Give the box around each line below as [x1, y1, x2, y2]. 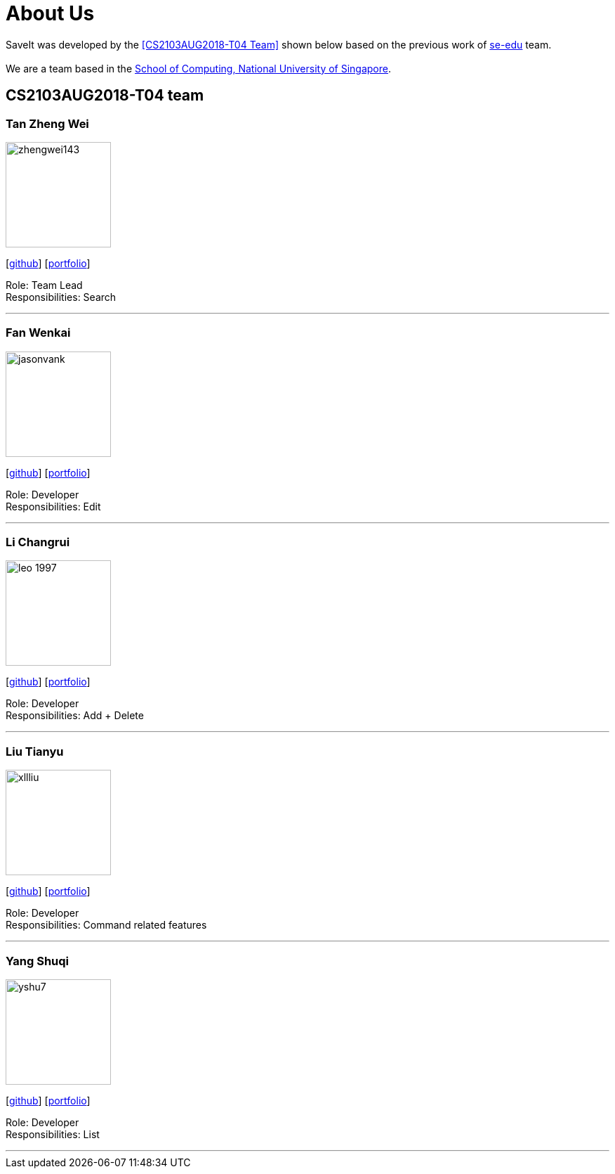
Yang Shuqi [6, 953, 70, 968]
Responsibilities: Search [6, 290, 117, 303]
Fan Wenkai [6, 325, 71, 340]
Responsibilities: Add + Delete [6, 709, 144, 722]
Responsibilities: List [6, 1128, 100, 1140]
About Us [6, 1, 95, 25]
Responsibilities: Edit [6, 500, 101, 512]
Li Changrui [6, 535, 70, 550]
